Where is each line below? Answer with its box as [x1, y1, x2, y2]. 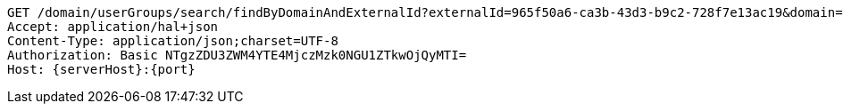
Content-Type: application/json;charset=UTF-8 [7, 34, 338, 48]
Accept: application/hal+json [7, 20, 219, 34]
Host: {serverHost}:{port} [7, 62, 196, 76]
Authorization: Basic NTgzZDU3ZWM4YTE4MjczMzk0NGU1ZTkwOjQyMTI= [7, 48, 467, 62]
